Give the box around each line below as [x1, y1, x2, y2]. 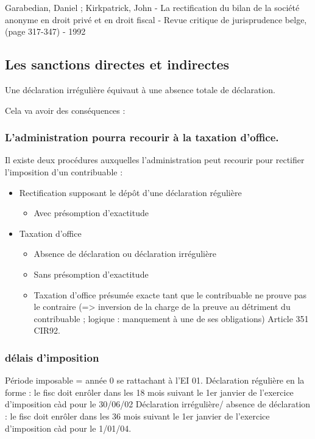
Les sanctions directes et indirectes [5, 55, 230, 74]
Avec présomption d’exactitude [34, 206, 149, 219]
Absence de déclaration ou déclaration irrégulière [34, 247, 216, 260]
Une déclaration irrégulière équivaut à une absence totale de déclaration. [5, 83, 275, 96]
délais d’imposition [5, 349, 99, 365]
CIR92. [34, 324, 60, 337]
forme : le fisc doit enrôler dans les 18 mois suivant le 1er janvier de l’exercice [5, 385, 294, 398]
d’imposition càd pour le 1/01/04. [5, 421, 132, 434]
